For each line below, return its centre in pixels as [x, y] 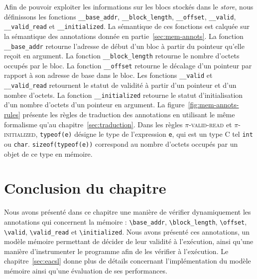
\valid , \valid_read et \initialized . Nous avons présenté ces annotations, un [127, 231]
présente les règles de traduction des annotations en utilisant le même [129, 115]
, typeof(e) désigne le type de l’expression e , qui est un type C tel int [144, 134]
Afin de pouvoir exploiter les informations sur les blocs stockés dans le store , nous [129, 6]
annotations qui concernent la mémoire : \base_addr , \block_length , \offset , [126, 221]
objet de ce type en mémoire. [48, 153]
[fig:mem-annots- [213, 105]
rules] [12, 115]
